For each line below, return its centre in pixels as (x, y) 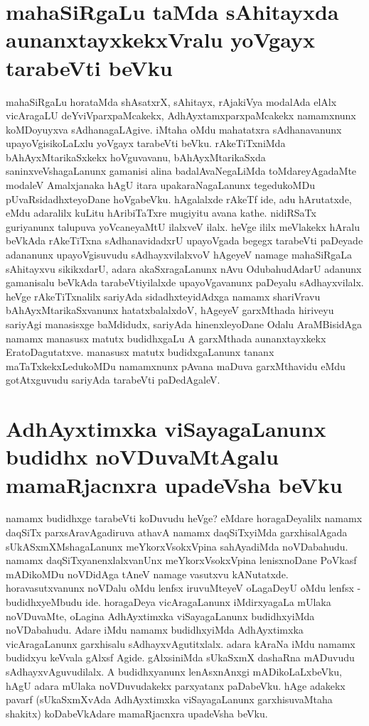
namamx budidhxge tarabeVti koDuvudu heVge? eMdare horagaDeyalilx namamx (184, 518)
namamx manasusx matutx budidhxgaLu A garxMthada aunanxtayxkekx (166, 338)
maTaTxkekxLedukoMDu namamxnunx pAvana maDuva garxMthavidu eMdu (176, 365)
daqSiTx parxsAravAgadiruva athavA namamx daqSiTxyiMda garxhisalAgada (177, 532)
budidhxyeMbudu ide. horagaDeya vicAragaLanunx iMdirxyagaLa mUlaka (169, 602)
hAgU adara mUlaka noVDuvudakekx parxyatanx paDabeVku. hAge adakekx (176, 685)
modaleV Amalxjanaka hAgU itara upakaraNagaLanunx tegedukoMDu (160, 185)
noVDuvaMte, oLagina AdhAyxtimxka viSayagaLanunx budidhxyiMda (160, 616)
